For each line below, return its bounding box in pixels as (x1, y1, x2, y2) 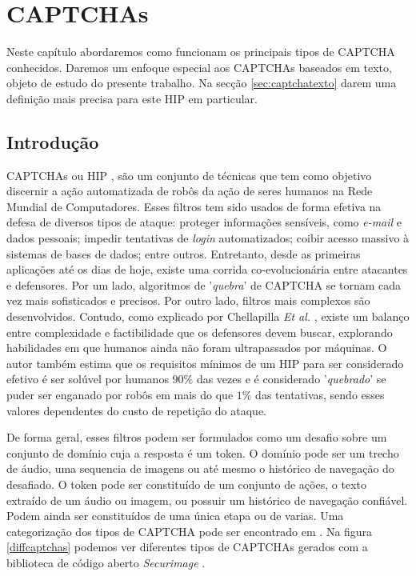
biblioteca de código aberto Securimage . (6, 554, 206, 570)
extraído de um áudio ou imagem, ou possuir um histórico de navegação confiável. (6, 491, 408, 508)
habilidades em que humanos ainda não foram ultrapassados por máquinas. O (6, 339, 387, 356)
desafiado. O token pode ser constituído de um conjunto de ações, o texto (6, 475, 366, 492)
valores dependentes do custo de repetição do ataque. (6, 402, 267, 418)
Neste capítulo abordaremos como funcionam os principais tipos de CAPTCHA (6, 43, 395, 60)
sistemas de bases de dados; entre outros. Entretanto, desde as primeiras (6, 245, 361, 262)
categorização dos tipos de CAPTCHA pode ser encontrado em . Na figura (6, 522, 373, 539)
